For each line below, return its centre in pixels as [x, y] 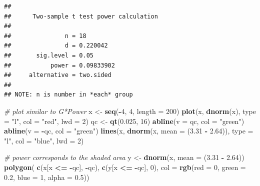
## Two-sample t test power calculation [81, 16]
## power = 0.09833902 [59, 65]
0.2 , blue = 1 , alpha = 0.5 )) [47, 177]
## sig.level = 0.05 [49, 55]
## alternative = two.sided [58, 75]
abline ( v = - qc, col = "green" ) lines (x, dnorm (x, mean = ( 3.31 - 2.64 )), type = [129, 131]
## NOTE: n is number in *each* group [68, 95]
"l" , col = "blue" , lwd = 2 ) [44, 140]
